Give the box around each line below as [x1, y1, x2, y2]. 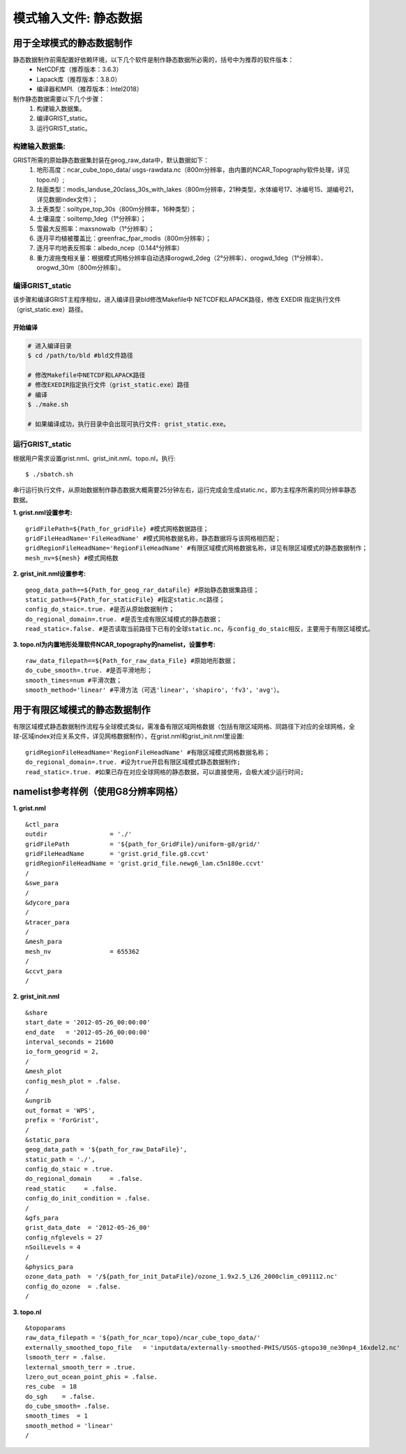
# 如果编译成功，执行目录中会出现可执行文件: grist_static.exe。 [27, 420, 230, 428]
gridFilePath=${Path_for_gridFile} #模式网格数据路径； [25, 525, 209, 532]
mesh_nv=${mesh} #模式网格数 [25, 554, 119, 562]
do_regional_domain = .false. [25, 1175, 143, 1183]
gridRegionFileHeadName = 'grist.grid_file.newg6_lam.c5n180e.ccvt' [25, 859, 264, 868]
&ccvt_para [25, 967, 63, 975]
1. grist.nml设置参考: [13, 509, 73, 517]
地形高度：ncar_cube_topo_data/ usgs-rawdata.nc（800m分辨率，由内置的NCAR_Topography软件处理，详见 [36, 166, 350, 174]
